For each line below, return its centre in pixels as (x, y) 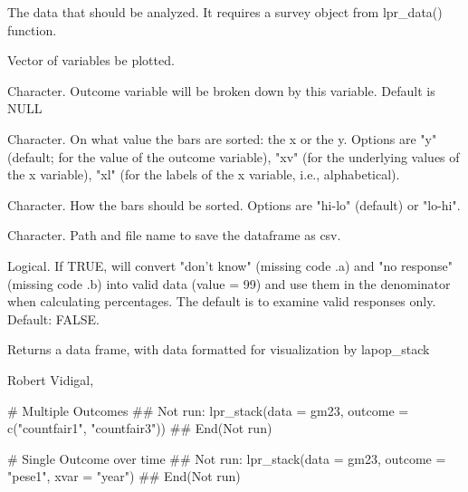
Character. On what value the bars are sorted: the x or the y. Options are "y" (222, 138)
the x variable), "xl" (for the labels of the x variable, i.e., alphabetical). (204, 174)
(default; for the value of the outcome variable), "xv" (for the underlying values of (234, 156)
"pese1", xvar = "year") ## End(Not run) (124, 476)
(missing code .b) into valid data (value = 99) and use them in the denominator (229, 283)
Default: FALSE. (53, 318)
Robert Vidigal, (51, 379)
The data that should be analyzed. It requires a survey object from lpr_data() (225, 12)
